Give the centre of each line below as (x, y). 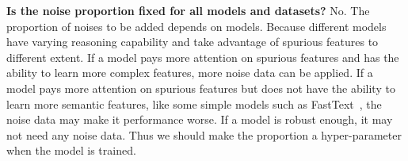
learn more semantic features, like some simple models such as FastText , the (194, 103)
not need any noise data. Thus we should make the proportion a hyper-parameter (204, 134)
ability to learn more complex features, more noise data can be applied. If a (190, 73)
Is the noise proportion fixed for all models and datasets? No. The (188, 10)
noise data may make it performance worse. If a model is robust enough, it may (200, 119)
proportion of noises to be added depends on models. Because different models (196, 26)
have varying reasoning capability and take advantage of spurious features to (193, 42)
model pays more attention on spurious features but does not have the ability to (201, 88)
